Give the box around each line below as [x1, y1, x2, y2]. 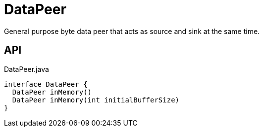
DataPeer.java [4, 65, 49, 73]
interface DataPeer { [4, 80, 88, 88]
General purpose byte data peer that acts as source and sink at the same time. [4, 27, 260, 35]
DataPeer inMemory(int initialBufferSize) [12, 96, 180, 104]
